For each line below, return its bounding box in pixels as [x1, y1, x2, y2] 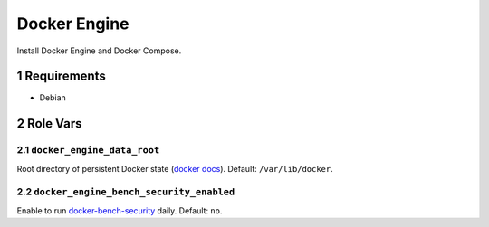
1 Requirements [16, 69, 106, 84]
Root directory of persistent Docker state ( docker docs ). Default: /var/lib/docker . [16, 163, 334, 174]
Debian [39, 92, 67, 103]
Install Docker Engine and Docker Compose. [16, 45, 182, 56]
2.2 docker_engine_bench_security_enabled [16, 185, 235, 198]
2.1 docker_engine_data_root [16, 144, 160, 156]
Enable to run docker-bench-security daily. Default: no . [16, 204, 223, 216]
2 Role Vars [16, 116, 82, 131]
